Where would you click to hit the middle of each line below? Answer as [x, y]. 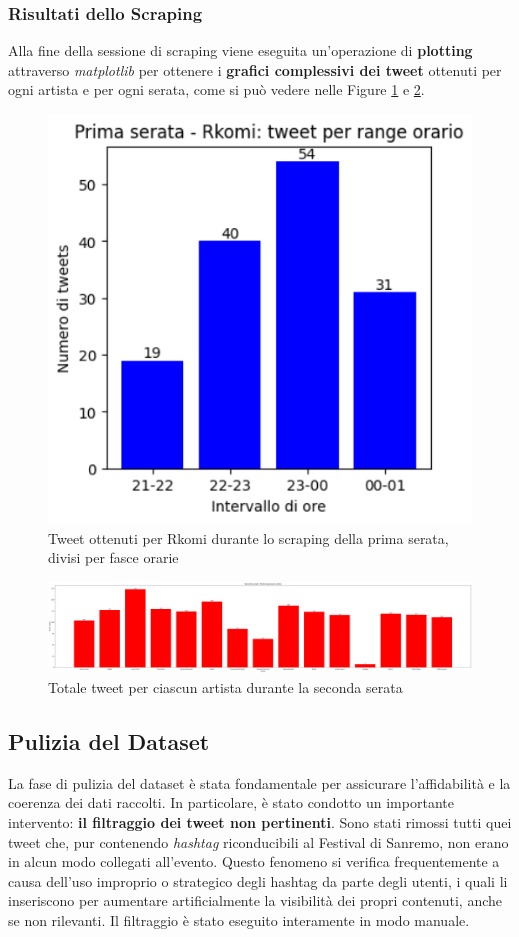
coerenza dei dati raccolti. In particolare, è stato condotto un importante [231, 802]
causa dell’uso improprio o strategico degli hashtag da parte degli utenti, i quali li [258, 880]
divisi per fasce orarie [113, 557]
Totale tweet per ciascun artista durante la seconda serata [225, 686]
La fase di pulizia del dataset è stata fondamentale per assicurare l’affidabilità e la [259, 782]
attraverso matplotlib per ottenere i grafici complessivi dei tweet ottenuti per [255, 69]
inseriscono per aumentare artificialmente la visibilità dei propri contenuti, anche [255, 900]
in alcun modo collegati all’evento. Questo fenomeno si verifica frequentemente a [254, 861]
